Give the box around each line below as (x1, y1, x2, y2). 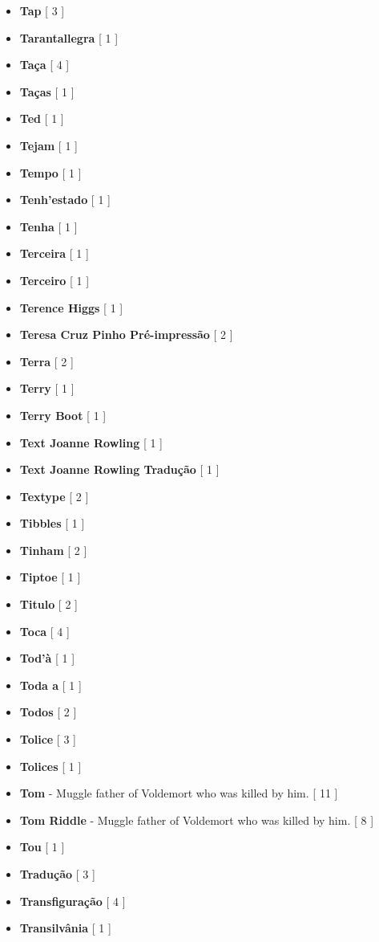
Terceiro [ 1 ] (19, 271, 90, 288)
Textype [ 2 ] (19, 487, 89, 504)
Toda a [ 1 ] (19, 676, 82, 693)
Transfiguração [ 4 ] (19, 892, 126, 909)
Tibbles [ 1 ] (19, 515, 85, 532)
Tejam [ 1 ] (19, 137, 78, 153)
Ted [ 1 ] (19, 110, 64, 127)
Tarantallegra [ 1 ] (19, 29, 119, 46)
